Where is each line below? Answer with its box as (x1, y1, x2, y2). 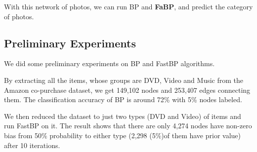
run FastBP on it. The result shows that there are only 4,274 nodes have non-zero (4, 120, 252, 131)
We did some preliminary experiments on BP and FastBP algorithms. (4, 58, 215, 69)
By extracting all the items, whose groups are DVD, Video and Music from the (4, 75, 244, 85)
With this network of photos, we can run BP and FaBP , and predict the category (4, 1, 253, 11)
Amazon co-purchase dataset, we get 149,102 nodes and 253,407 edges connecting (4, 84, 251, 95)
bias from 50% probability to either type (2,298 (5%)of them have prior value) (4, 130, 241, 140)
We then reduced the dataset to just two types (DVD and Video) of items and (4, 111, 241, 121)
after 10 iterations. (4, 140, 60, 150)
